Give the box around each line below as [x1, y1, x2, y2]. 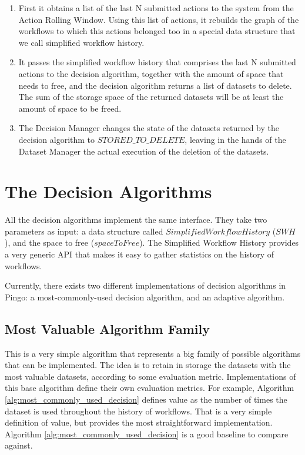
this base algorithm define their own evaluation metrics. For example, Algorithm [5, 382, 294, 394]
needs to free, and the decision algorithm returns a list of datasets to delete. [18, 79, 292, 91]
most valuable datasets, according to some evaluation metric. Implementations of [5, 370, 296, 382]
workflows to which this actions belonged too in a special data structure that [18, 25, 296, 37]
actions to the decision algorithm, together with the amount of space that [18, 67, 284, 79]
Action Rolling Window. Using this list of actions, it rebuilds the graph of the [18, 13, 299, 25]
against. [5, 439, 33, 451]
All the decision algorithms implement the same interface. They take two [5, 213, 267, 226]
